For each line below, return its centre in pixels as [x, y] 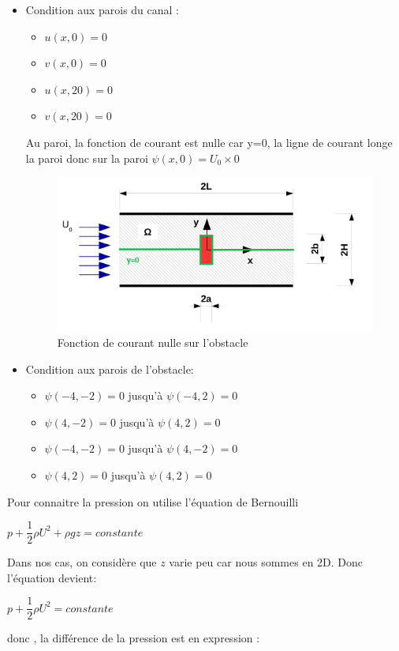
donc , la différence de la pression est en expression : [134, 638]
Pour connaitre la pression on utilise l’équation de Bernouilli [153, 501]
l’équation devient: [52, 577]
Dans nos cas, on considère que [82, 562]
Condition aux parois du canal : [103, 9]
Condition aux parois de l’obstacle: [110, 369]
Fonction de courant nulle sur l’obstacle [153, 342]
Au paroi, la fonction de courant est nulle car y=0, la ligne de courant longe [209, 142]
